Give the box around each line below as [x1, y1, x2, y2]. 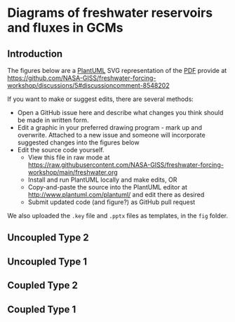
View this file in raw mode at [27, 153, 110, 161]
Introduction [7, 48, 63, 60]
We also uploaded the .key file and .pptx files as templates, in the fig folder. [7, 212, 229, 220]
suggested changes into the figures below [17, 138, 140, 147]
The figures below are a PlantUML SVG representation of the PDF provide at [7, 67, 227, 74]
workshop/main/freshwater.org [27, 168, 118, 176]
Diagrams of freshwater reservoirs [7, 5, 213, 21]
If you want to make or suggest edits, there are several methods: [7, 95, 194, 103]
